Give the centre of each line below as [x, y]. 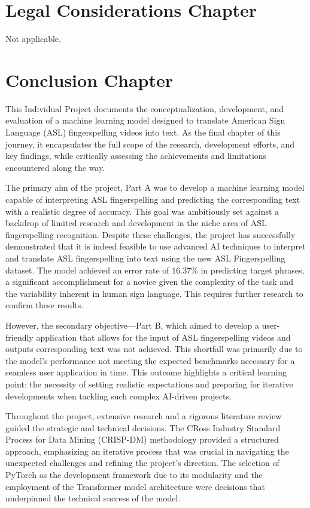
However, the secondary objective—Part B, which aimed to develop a [133, 325]
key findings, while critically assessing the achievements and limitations [136, 156]
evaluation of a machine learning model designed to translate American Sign [145, 120]
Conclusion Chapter [89, 79]
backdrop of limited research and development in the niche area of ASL [136, 223]
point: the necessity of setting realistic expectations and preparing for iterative [149, 384]
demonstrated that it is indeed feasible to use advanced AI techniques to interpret [156, 246]
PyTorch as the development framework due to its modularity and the [134, 475]
